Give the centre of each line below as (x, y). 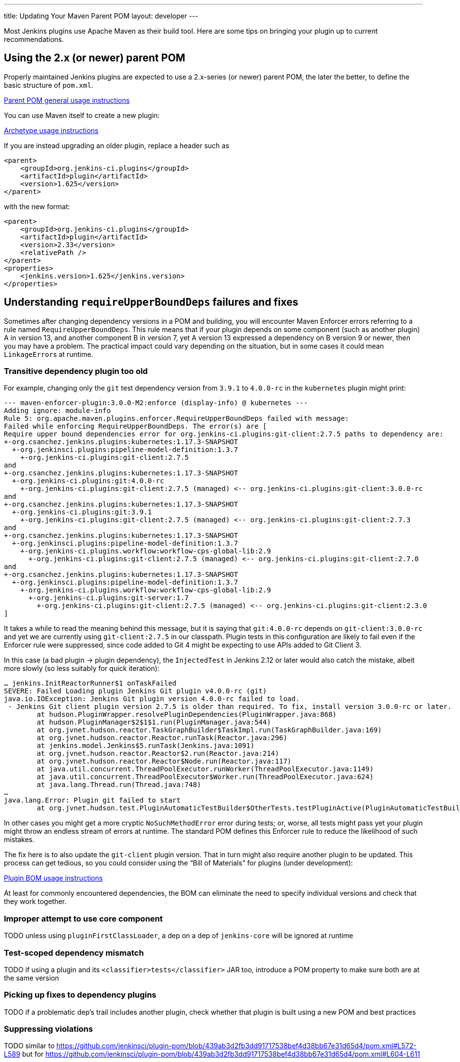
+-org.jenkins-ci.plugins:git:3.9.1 (82, 512)
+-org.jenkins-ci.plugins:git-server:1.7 (109, 598)
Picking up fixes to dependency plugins (80, 995)
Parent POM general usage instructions (67, 100)
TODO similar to (29, 1046)
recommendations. (34, 39)
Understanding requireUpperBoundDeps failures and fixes (151, 302)
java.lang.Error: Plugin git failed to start (92, 800)
